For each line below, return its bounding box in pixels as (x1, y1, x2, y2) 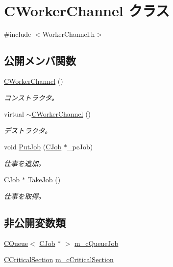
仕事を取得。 (4, 191, 45, 201)
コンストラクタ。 (4, 92, 58, 102)
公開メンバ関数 (4, 53, 76, 68)
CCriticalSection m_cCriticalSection (4, 254, 114, 265)
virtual (4, 109, 24, 119)
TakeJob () (27, 174, 61, 185)
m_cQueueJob (74, 238, 119, 248)
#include (4, 29, 31, 39)
